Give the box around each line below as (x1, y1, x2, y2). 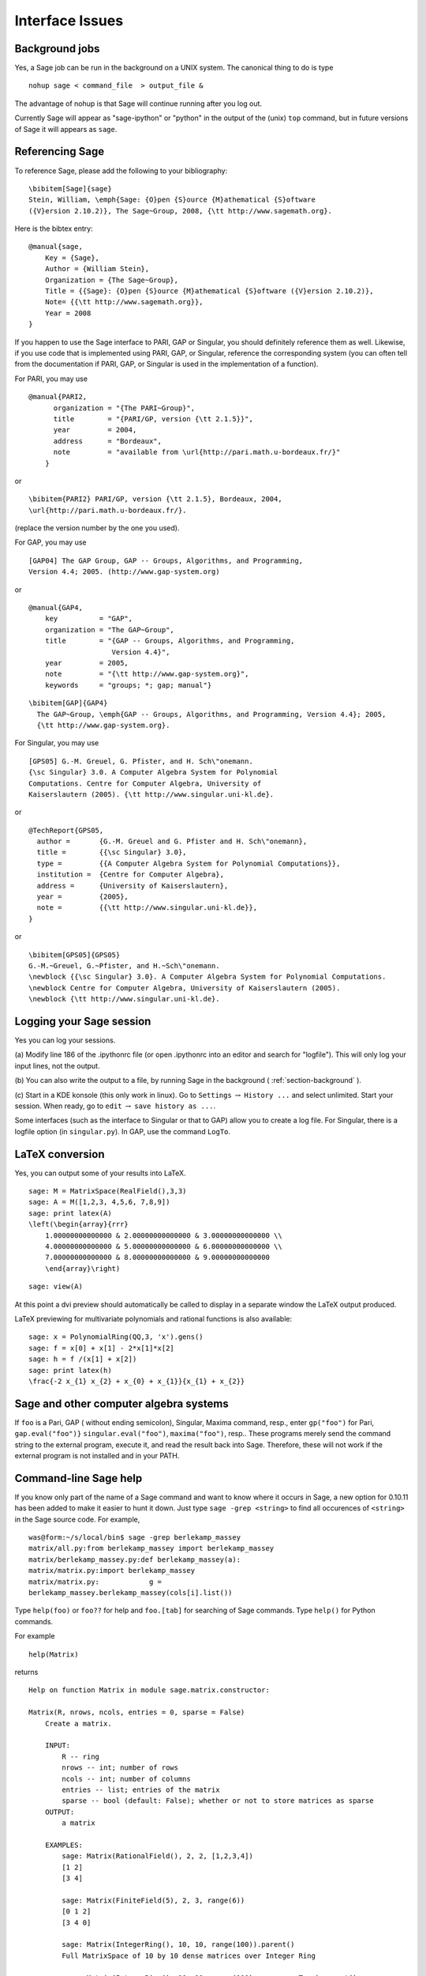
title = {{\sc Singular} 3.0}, (36, 848, 187, 857)
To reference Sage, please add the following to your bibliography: (14, 166, 228, 175)
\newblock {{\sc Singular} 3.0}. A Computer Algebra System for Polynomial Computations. (28, 972, 387, 982)
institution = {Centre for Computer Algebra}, (36, 870, 225, 879)
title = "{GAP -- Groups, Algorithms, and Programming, (44, 636, 295, 646)
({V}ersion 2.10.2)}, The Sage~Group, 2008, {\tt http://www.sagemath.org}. (28, 206, 333, 215)
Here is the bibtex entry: (14, 224, 94, 233)
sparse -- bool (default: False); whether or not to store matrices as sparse (62, 1797, 374, 1805)
